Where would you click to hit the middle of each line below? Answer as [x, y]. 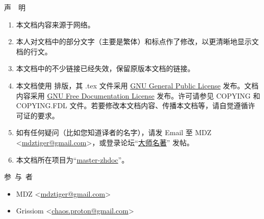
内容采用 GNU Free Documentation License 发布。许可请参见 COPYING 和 [138, 95]
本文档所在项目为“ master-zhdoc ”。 [72, 159]
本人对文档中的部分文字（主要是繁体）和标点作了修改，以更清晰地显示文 [137, 41]
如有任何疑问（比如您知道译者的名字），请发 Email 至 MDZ [114, 132]
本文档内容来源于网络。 [55, 24]
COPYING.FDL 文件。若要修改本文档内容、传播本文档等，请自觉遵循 [132, 105]
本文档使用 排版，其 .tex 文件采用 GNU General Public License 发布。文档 [137, 85]
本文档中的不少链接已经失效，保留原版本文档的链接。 [105, 68]
